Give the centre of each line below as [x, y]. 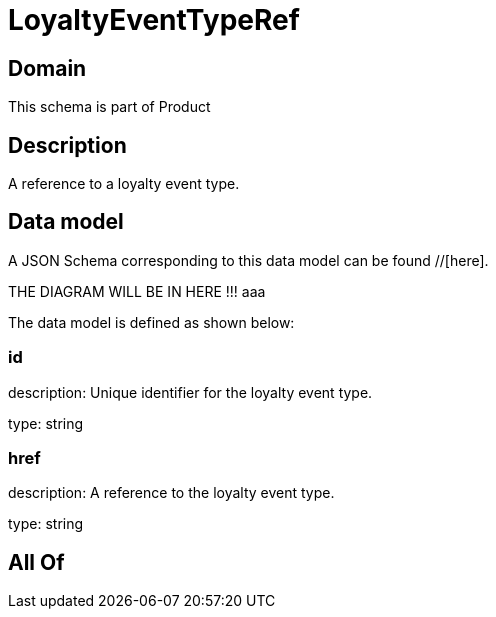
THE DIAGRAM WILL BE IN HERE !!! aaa [137, 291]
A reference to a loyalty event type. [124, 184]
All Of [36, 562]
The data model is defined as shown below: [151, 322]
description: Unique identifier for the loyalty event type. [190, 392]
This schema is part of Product [109, 107]
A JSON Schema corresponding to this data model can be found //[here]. [248, 260]
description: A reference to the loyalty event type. [171, 493]
